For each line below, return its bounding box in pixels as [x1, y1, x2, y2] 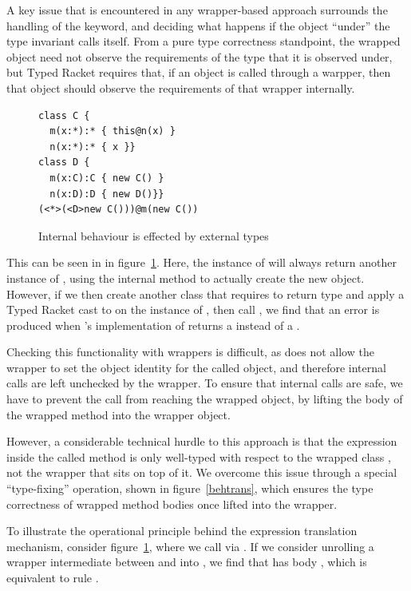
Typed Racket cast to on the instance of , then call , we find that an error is [6, 301, 380, 318]
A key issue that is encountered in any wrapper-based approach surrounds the [6, 2, 388, 18]
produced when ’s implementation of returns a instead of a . [6, 316, 300, 333]
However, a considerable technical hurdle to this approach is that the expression [6, 433, 397, 450]
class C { [38, 109, 90, 121]
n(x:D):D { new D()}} [49, 188, 164, 200]
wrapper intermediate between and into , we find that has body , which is [6, 553, 367, 570]
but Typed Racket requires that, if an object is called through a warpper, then [6, 64, 391, 81]
